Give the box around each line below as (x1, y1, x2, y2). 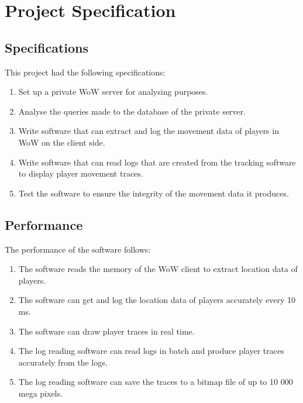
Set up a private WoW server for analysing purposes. (18, 85, 208, 98)
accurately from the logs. (18, 356, 108, 368)
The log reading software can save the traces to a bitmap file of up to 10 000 (18, 376, 293, 388)
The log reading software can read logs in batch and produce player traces (18, 345, 284, 357)
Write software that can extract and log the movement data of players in (18, 125, 279, 137)
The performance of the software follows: (5, 243, 151, 255)
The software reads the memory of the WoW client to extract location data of (18, 263, 298, 275)
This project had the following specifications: (5, 66, 166, 78)
